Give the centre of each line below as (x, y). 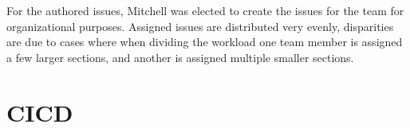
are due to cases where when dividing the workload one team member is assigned (205, 42)
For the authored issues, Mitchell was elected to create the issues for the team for (205, 10)
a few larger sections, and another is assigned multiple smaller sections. (180, 57)
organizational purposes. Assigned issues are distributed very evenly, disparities (200, 26)
